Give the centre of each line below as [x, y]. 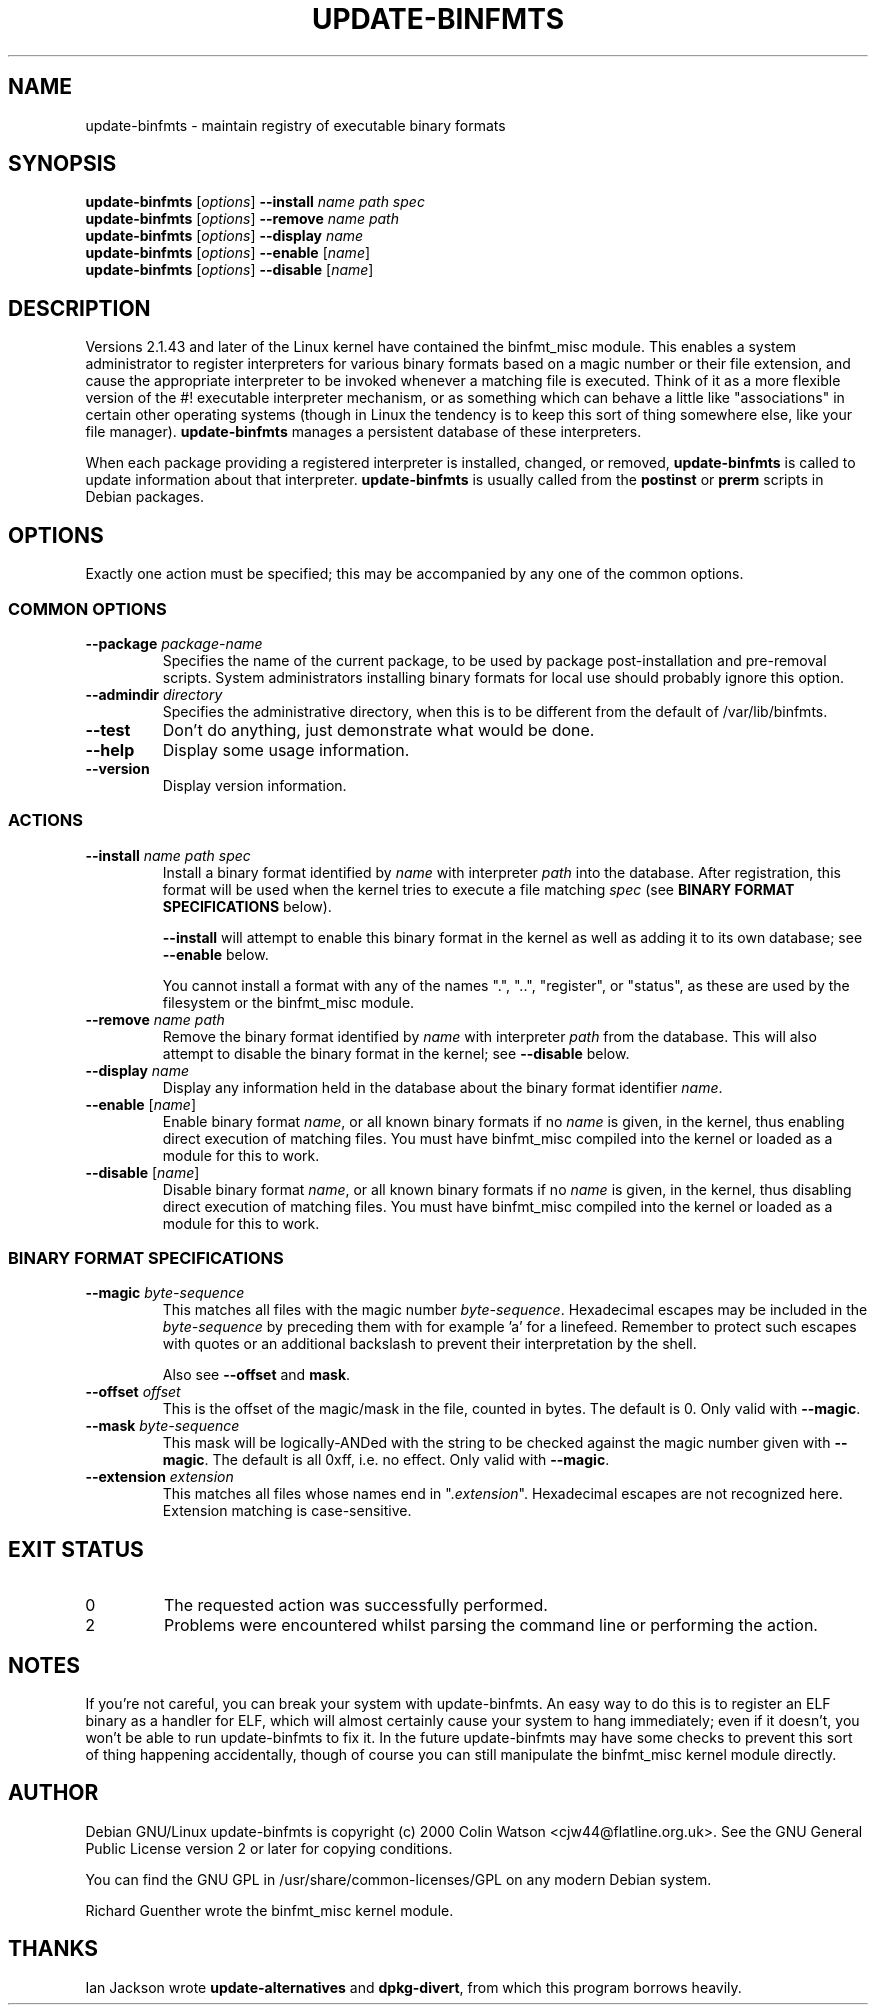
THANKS [53, 1949]
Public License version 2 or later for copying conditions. [269, 1848]
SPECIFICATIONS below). [247, 906]
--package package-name [174, 643]
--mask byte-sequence [162, 1426]
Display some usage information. [286, 749]
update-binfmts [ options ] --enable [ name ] [228, 253]
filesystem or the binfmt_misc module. [288, 1002]
